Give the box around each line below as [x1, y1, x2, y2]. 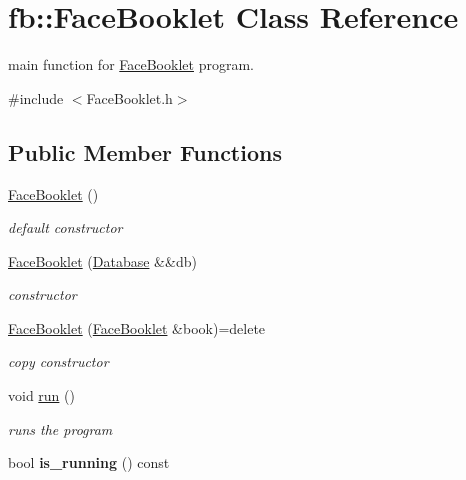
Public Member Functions [8, 136, 282, 167]
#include [8, 87, 64, 108]
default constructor [8, 217, 123, 238]
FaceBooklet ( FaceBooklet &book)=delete [8, 317, 266, 338]
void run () [8, 385, 75, 406]
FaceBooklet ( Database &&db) [8, 250, 197, 271]
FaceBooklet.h [86, 87, 173, 108]
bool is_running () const [8, 452, 170, 473]
